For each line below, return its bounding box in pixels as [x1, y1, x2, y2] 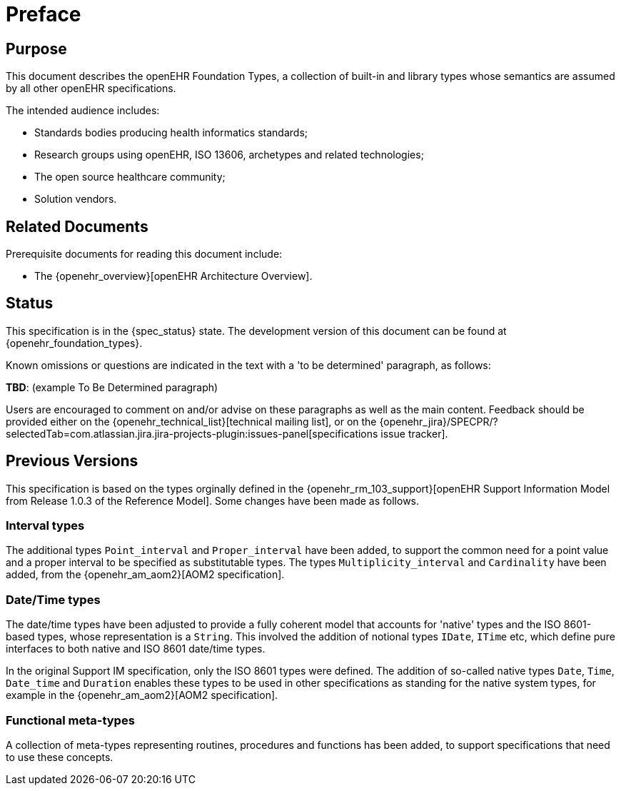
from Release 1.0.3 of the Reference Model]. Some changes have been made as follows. [6, 494, 420, 507]
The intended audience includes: [6, 104, 160, 117]
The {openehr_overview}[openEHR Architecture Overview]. [34, 270, 313, 283]
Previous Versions [6, 452, 138, 470]
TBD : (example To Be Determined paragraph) [6, 381, 218, 393]
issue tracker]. [380, 427, 448, 440]
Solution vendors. [34, 193, 117, 206]
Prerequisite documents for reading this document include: [6, 248, 283, 261]
